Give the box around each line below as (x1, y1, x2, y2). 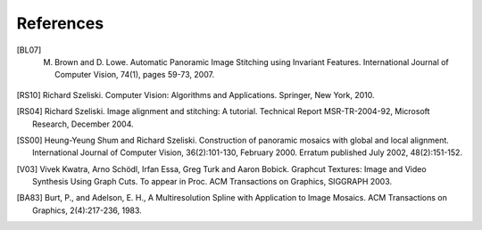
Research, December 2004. (32, 119, 134, 129)
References (16, 13, 104, 33)
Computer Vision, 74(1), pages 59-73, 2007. (54, 70, 214, 80)
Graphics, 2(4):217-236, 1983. (32, 205, 142, 216)
